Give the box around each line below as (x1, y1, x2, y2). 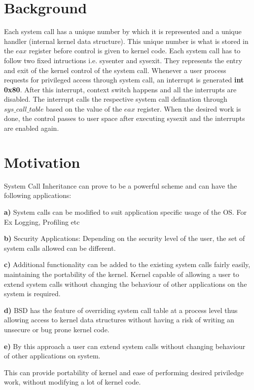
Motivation (4, 152, 80, 172)
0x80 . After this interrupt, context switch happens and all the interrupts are (4, 84, 237, 94)
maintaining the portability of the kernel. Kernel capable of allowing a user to (4, 269, 239, 279)
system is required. (4, 288, 61, 299)
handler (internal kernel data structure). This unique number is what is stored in (4, 36, 249, 46)
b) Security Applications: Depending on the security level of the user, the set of (4, 233, 245, 243)
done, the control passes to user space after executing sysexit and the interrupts (4, 113, 245, 123)
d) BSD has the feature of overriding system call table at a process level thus (4, 305, 238, 315)
